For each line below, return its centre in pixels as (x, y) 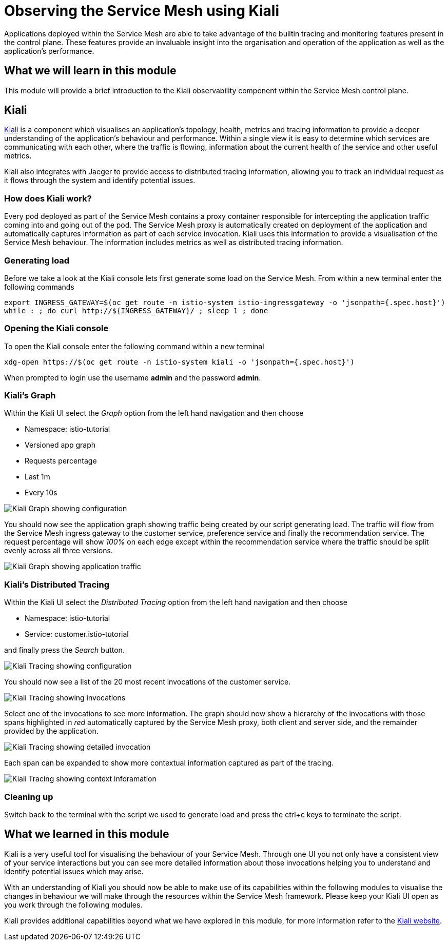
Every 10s (41, 493)
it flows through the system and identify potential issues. (100, 180)
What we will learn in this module (90, 71)
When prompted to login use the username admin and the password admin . (133, 377)
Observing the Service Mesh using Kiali (142, 11)
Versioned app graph (60, 445)
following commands (39, 287)
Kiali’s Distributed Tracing (57, 584)
